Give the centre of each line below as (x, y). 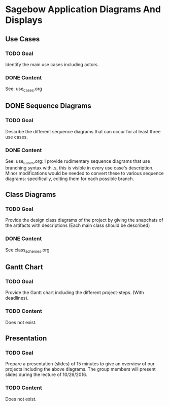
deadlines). (17, 298)
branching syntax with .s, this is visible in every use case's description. (79, 168)
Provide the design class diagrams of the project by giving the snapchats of (84, 220)
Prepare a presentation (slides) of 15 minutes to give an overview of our (80, 364)
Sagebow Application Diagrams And (83, 9)
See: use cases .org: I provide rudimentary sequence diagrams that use (78, 162)
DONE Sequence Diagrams (48, 106)
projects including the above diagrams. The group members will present (80, 369)
